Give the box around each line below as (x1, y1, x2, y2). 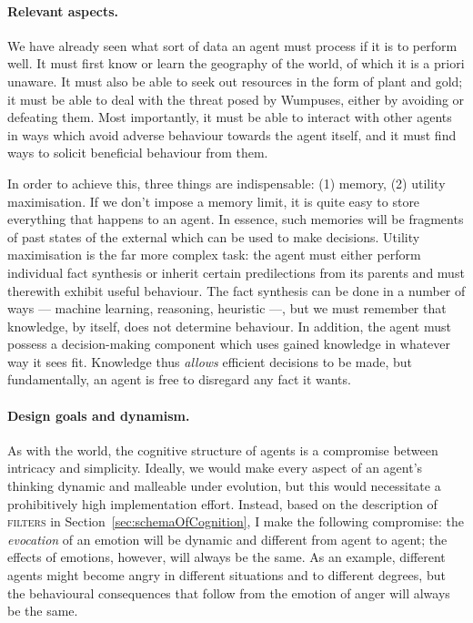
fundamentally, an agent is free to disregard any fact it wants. (7, 370, 351, 389)
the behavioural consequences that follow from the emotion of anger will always (7, 583, 450, 602)
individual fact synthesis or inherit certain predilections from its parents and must (7, 262, 465, 281)
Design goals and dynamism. (7, 405, 190, 424)
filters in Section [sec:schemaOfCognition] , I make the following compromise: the (7, 512, 465, 531)
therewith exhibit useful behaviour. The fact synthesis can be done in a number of (7, 281, 466, 300)
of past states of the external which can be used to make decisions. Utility (7, 227, 420, 246)
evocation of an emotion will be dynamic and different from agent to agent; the (7, 529, 448, 548)
